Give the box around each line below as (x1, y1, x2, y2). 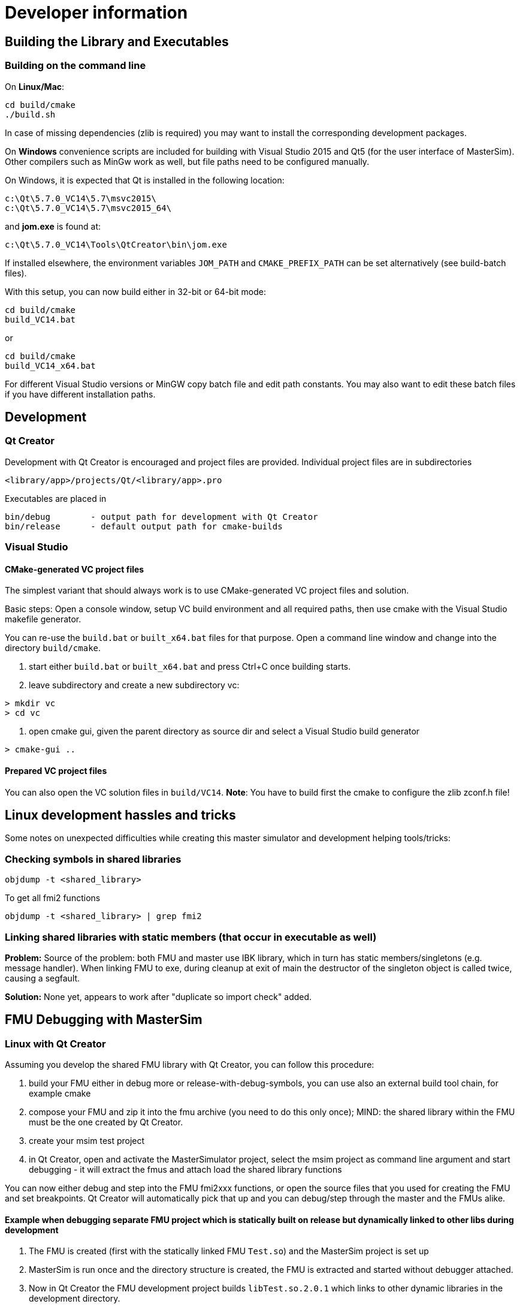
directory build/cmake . (5, 643, 101, 653)
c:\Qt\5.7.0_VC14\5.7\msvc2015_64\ (5, 203, 172, 213)
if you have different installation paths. (5, 389, 156, 399)
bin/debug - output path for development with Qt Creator (5, 511, 318, 522)
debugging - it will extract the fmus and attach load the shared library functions (29, 1164, 342, 1175)
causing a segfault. (5, 972, 80, 983)
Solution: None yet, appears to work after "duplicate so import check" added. (5, 991, 312, 1002)
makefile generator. (5, 614, 81, 625)
